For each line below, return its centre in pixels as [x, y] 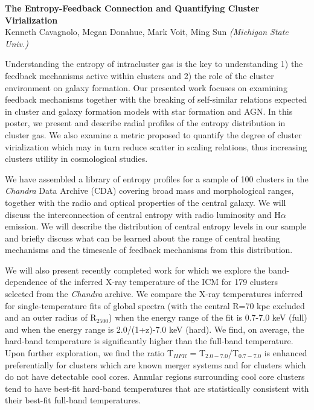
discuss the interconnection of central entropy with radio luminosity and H [143, 214]
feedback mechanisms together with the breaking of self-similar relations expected [156, 99]
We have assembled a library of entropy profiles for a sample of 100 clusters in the [157, 178]
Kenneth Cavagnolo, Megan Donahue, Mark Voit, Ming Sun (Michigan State [147, 32]
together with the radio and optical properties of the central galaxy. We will [146, 202]
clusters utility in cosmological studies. [76, 159]
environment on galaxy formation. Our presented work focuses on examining [146, 87]
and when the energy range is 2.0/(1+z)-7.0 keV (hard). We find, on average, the [155, 329]
